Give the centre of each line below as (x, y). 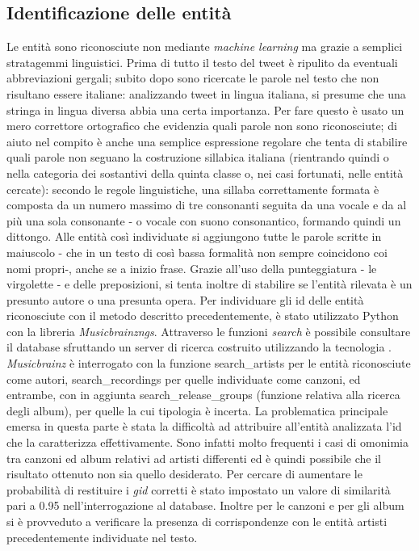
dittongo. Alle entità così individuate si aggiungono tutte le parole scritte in (194, 236)
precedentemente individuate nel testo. (102, 537)
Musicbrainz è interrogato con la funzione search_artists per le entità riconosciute (209, 363)
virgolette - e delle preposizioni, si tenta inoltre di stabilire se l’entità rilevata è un (209, 284)
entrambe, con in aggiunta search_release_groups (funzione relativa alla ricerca (203, 395)
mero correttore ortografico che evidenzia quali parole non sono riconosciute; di (202, 126)
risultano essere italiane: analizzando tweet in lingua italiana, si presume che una (206, 93)
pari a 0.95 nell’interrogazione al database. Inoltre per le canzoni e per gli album (205, 505)
